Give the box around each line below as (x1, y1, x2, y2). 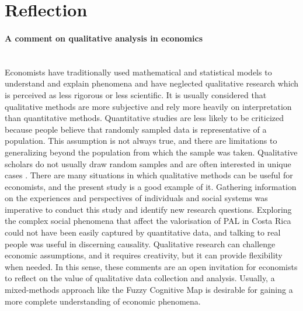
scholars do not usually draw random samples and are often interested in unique (5, 157, 291, 170)
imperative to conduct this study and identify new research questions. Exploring (5, 203, 292, 215)
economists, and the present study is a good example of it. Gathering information (5, 180, 297, 192)
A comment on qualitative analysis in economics (5, 32, 203, 44)
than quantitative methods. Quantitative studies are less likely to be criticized (5, 112, 284, 124)
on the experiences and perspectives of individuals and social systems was (5, 192, 268, 204)
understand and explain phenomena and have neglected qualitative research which (5, 77, 299, 89)
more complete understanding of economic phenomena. (5, 295, 201, 307)
